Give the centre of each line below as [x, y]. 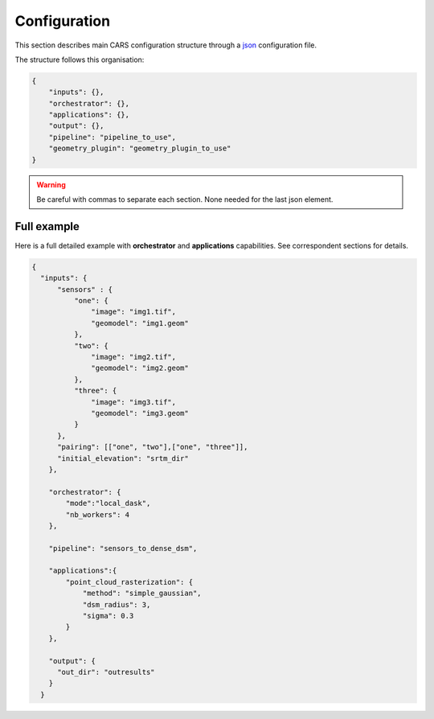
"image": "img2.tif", [134, 357]
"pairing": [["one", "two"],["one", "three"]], [153, 447]
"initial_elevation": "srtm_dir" [123, 458]
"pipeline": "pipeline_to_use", [113, 137]
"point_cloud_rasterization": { [129, 582]
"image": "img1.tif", [134, 312]
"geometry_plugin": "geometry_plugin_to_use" [140, 148]
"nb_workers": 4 [98, 514]
